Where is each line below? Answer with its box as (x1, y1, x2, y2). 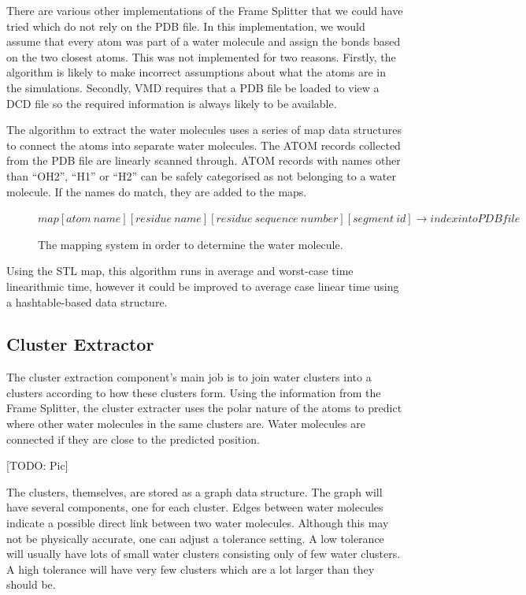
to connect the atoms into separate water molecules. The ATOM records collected (6, 136, 401, 153)
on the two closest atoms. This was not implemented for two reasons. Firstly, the (6, 48, 396, 65)
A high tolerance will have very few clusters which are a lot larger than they (6, 560, 375, 577)
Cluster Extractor (6, 332, 154, 356)
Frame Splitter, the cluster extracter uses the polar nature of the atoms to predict (6, 400, 402, 416)
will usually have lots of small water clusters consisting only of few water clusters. (6, 545, 401, 562)
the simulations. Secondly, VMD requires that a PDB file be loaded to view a (6, 79, 380, 95)
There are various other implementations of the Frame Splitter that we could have (6, 2, 403, 18)
